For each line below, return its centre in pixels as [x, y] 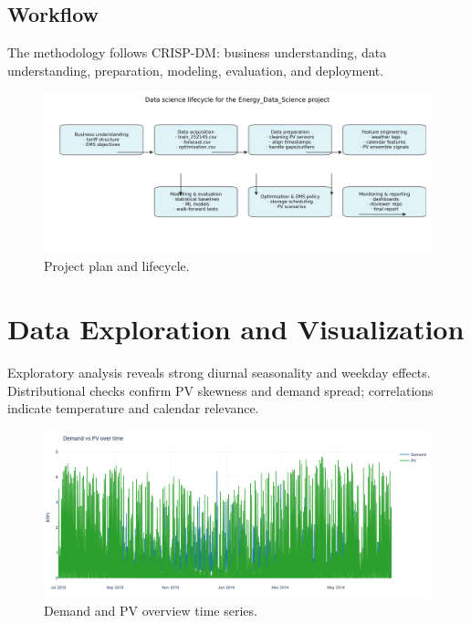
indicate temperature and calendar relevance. [133, 408]
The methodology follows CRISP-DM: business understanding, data [197, 52]
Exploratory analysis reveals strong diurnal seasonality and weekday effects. [219, 373]
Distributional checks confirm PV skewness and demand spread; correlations [220, 390]
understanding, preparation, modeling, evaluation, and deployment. [196, 70]
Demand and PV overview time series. [151, 610]
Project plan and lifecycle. [117, 266]
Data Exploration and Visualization [236, 329]
